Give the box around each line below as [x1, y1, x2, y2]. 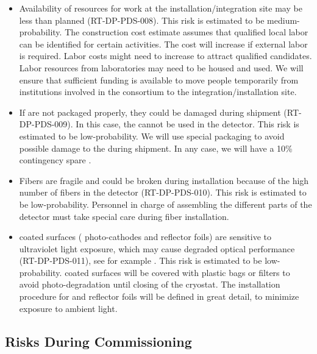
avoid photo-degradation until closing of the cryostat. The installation [19, 278, 280, 291]
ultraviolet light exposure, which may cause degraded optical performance [19, 242, 295, 255]
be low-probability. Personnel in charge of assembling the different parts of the [19, 197, 312, 210]
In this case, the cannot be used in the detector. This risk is [76, 118, 299, 130]
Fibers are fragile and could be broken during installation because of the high [19, 174, 309, 186]
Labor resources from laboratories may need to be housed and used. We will [19, 61, 304, 74]
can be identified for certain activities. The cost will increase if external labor [19, 37, 308, 50]
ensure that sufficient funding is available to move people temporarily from [19, 73, 299, 86]
